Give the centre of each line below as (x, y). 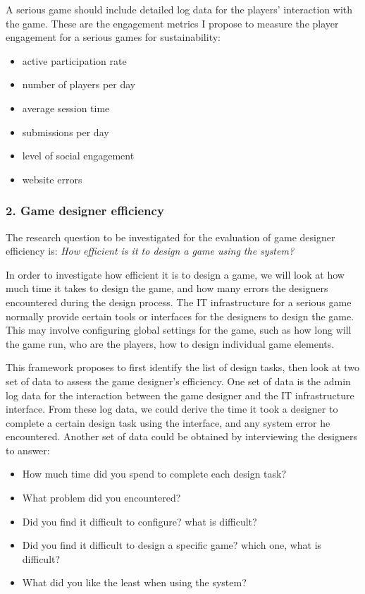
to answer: (28, 450)
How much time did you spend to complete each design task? (154, 474)
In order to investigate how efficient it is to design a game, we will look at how (175, 274)
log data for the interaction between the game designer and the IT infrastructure (180, 395)
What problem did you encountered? (101, 498)
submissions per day (66, 132)
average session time (66, 108)
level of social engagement (78, 156)
